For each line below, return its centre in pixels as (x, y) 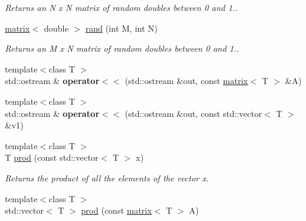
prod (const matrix (116, 210)
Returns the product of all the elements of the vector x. (107, 177)
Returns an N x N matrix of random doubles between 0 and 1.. (121, 7)
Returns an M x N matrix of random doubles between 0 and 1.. (122, 48)
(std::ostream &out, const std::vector (193, 113)
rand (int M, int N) (121, 28)
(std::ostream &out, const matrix (186, 81)
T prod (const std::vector (52, 157)
